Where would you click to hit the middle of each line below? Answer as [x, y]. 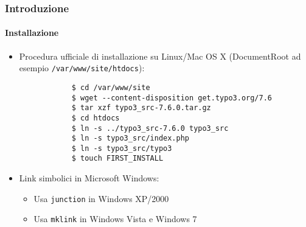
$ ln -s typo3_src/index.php [130, 138]
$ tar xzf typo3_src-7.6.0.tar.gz [141, 108]
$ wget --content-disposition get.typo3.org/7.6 [172, 98]
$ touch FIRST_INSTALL [117, 159]
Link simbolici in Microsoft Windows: [89, 178]
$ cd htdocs [96, 118]
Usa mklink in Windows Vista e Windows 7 [115, 219]
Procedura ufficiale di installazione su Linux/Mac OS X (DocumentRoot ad [160, 56]
